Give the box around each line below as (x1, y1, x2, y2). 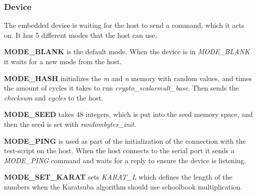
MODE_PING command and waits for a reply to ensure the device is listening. (4, 155, 246, 165)
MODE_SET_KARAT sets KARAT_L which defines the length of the (4, 172, 233, 182)
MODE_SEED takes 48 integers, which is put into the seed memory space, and (4, 109, 253, 119)
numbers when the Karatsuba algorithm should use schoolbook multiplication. (4, 181, 243, 192)
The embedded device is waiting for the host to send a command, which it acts (4, 20, 245, 30)
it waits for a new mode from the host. (4, 56, 122, 66)
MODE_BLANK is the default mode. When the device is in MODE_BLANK (4, 46, 250, 57)
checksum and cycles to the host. (4, 92, 103, 102)
